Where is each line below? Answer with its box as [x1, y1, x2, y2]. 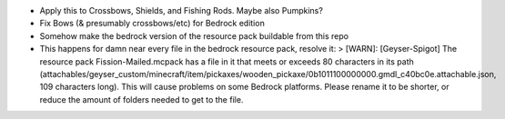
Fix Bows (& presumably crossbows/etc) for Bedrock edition [39, 18, 266, 29]
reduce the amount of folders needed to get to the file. [39, 94, 244, 104]
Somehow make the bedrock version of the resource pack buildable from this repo [39, 30, 349, 41]
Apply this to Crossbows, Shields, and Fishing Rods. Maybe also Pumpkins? [39, 5, 323, 15]
